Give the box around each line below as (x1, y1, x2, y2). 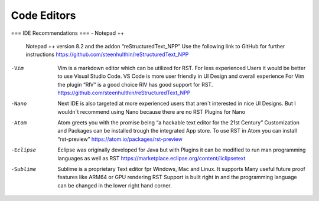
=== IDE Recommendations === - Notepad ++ (11, 29, 124, 37)
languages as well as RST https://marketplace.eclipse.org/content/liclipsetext (57, 154, 246, 162)
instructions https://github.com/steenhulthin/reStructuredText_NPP (25, 51, 189, 58)
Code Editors (11, 9, 76, 22)
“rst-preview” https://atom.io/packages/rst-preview (57, 136, 183, 143)
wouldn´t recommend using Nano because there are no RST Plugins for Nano (57, 108, 245, 115)
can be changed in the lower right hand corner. (57, 182, 172, 189)
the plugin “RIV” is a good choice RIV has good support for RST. (57, 81, 213, 88)
